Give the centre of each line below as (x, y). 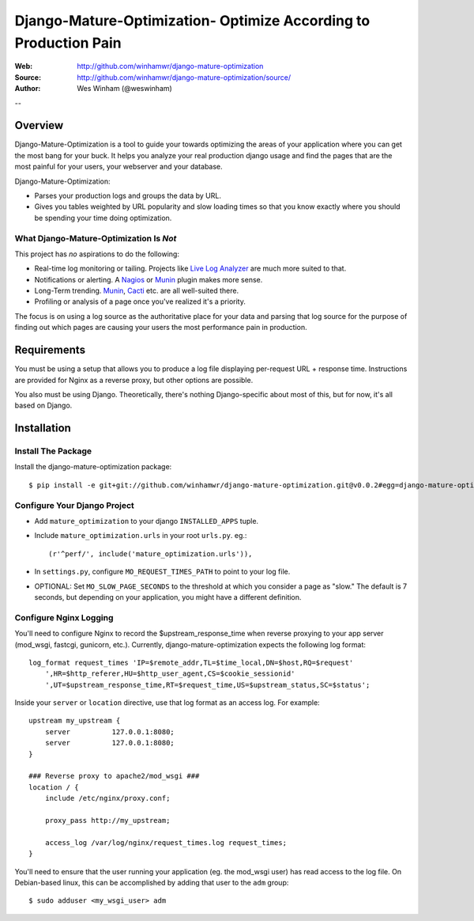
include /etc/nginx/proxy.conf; (107, 798)
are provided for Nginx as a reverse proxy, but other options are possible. (134, 380)
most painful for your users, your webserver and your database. (118, 167)
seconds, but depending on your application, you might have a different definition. (168, 597)
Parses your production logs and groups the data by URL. (128, 195)
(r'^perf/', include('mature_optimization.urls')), (150, 553)
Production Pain (68, 43)
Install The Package (53, 451)
